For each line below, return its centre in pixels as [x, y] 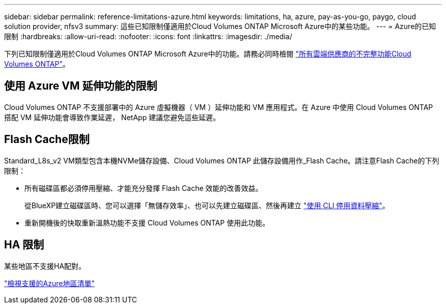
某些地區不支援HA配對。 [45, 266]
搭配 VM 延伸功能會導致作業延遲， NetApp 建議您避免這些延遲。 [112, 117]
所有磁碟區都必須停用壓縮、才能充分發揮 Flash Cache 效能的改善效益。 [144, 188]
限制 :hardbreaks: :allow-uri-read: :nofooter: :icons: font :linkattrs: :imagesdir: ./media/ [148, 36]
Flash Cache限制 [47, 139]
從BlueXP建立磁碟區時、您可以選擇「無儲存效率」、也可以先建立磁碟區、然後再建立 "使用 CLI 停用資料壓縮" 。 [207, 205]
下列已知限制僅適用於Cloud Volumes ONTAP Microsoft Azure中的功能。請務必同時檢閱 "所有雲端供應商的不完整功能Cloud [208, 54]
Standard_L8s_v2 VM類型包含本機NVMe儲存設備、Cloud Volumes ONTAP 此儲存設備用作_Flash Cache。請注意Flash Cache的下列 [222, 160]
